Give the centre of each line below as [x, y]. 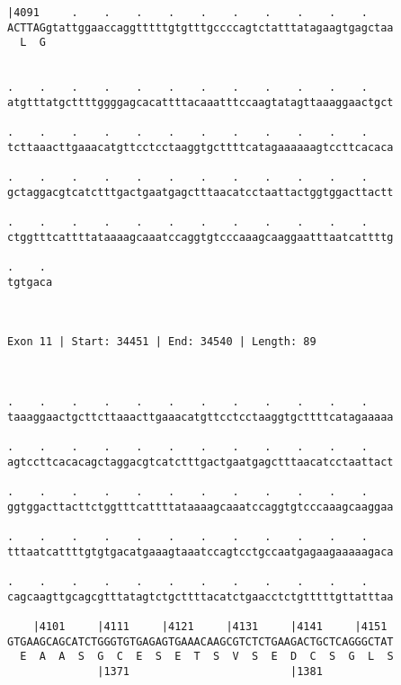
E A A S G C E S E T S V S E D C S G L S [207, 657]
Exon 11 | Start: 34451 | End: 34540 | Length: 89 [162, 342]
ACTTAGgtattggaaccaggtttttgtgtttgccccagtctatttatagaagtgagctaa [200, 27]
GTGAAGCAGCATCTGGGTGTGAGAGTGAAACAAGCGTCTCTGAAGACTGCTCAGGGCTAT [200, 641]
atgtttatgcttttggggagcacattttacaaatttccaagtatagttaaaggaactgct [200, 102]
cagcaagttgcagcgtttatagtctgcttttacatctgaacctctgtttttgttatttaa [200, 596]
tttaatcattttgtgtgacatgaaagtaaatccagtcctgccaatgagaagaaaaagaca [200, 552]
